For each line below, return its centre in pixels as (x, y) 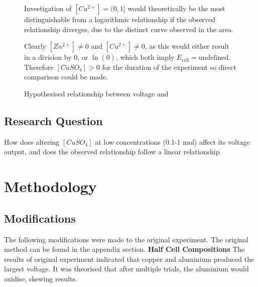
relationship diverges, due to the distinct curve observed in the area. (129, 29)
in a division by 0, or (56, 57)
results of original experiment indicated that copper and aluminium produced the (129, 259)
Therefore (39, 67)
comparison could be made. (66, 77)
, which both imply (145, 57)
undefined (214, 58)
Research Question (53, 120)
